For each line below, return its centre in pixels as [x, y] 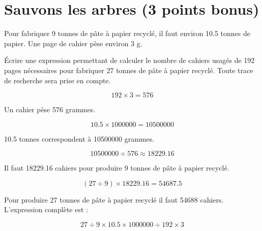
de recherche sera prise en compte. [57, 80]
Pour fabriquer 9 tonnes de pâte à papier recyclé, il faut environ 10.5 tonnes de [127, 33]
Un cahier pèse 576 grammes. [50, 109]
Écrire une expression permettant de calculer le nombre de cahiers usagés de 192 [129, 60]
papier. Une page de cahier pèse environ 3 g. [73, 43]
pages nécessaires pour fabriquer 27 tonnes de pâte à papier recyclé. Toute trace [129, 70]
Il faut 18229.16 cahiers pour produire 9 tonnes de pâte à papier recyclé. [117, 168]
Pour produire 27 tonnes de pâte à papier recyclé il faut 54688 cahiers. [114, 199]
